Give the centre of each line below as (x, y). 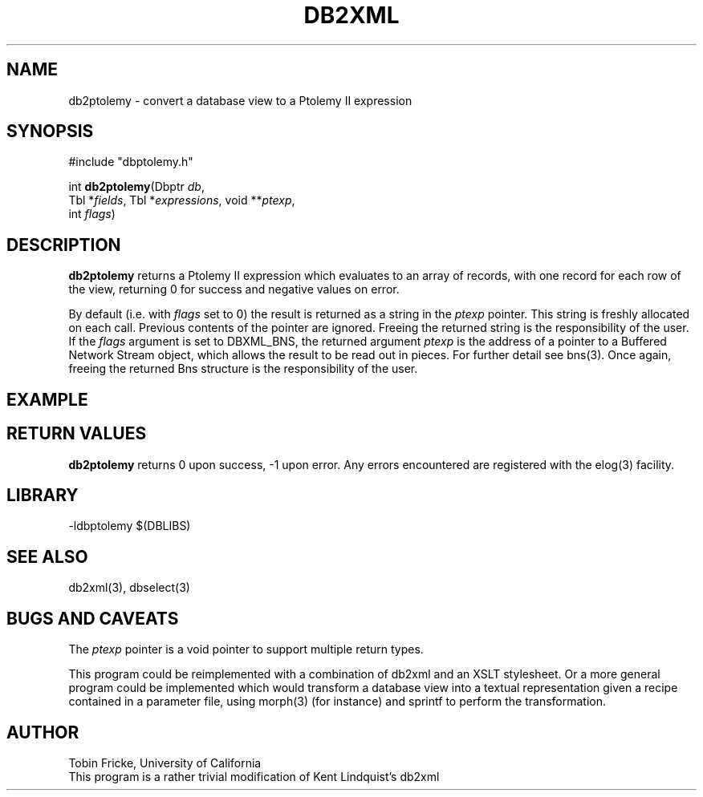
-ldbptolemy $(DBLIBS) (130, 526)
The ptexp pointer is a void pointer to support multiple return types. (246, 649)
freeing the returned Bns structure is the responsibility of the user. (243, 369)
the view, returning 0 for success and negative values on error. (234, 289)
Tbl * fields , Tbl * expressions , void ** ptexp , (182, 200)
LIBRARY (43, 495)
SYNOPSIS (50, 131)
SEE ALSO (47, 556)
